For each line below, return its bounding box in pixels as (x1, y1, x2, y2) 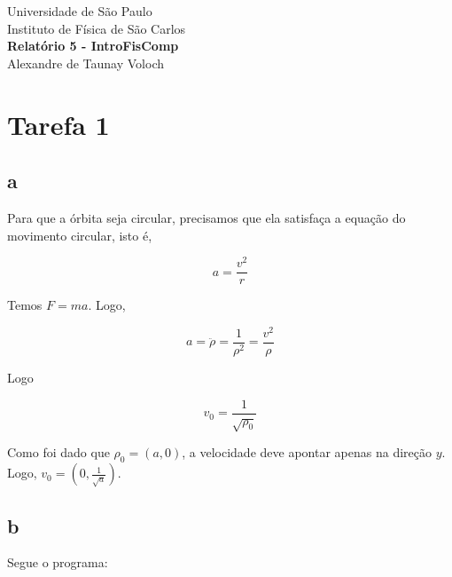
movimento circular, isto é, (7, 225, 152, 244)
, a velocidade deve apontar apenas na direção (182, 443, 432, 462)
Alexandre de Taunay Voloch (7, 53, 165, 72)
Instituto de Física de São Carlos (7, 19, 186, 37)
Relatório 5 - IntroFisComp (7, 36, 179, 55)
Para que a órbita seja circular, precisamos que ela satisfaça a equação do (7, 208, 406, 226)
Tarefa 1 (7, 106, 110, 142)
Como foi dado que (7, 443, 110, 462)
